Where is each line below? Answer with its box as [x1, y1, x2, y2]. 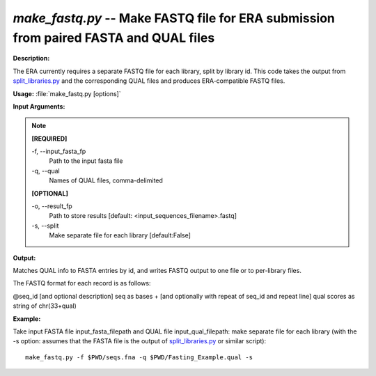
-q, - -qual [31, 166, 60, 175]
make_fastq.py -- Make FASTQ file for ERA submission [13, 10, 336, 26]
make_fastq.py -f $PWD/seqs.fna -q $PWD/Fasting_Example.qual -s [25, 353, 253, 361]
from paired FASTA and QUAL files [13, 30, 215, 45]
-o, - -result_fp [31, 202, 72, 210]
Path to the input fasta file [49, 157, 123, 165]
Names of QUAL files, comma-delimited [49, 176, 164, 185]
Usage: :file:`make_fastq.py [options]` [13, 89, 121, 97]
